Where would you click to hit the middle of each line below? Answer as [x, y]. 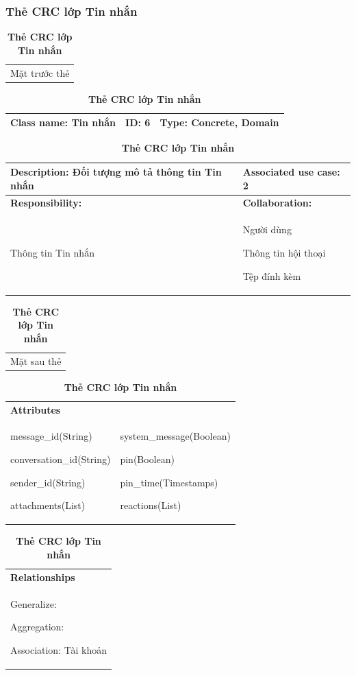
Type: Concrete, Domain [219, 122]
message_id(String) [51, 436]
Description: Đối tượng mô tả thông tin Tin [116, 172]
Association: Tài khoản [59, 649]
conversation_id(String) [61, 459]
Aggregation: [37, 627]
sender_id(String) [48, 482]
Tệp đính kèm [272, 275]
